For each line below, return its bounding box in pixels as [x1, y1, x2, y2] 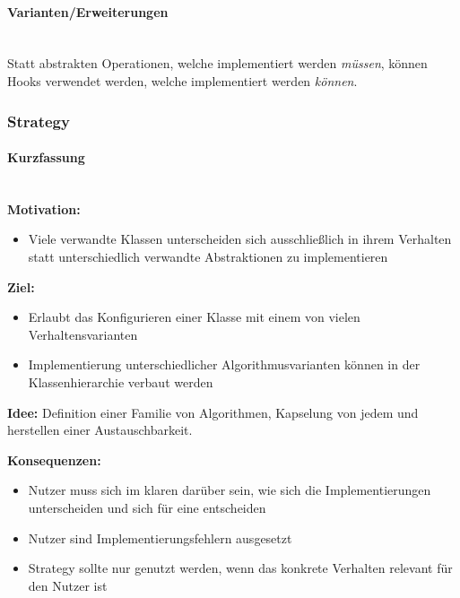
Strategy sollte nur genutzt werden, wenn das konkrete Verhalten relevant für [28, 559, 453, 577]
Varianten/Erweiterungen [7, 2, 169, 21]
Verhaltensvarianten [28, 325, 138, 343]
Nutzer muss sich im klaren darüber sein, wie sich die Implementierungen [28, 481, 431, 499]
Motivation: [7, 199, 81, 218]
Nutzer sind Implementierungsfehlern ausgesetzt [28, 528, 292, 547]
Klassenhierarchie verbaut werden [28, 372, 213, 391]
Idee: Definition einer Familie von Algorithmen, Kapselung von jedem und [7, 403, 419, 421]
